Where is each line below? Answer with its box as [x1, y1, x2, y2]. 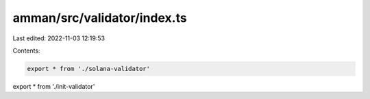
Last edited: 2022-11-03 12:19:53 [12, 34, 106, 42]
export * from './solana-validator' [27, 65, 151, 72]
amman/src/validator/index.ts [12, 10, 188, 25]
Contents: [12, 46, 40, 55]
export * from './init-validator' [12, 82, 95, 90]
